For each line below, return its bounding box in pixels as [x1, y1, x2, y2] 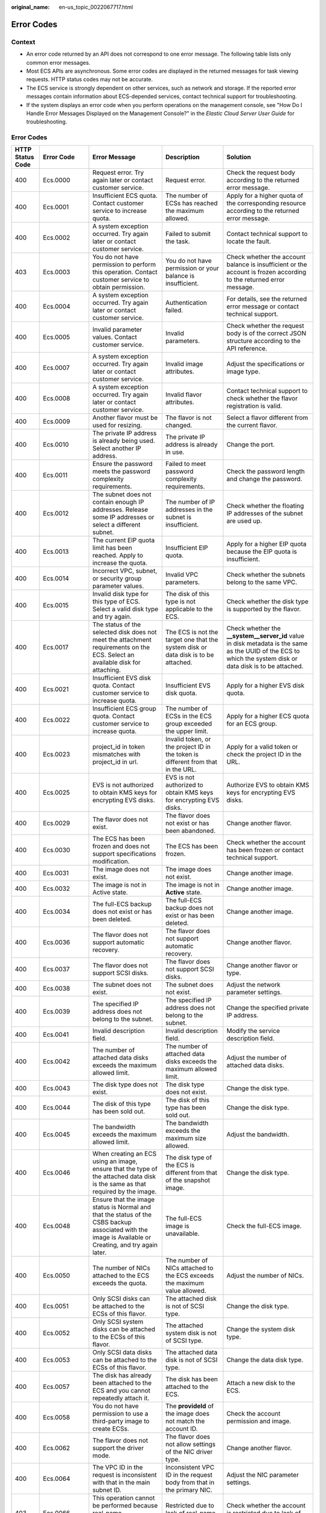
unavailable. [165, 1229, 200, 1238]
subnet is [165, 513, 192, 522]
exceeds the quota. [92, 1279, 147, 1287]
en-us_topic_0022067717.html [59, 4, 133, 10]
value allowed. [165, 1287, 206, 1295]
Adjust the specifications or [226, 360, 305, 369]
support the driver [92, 1444, 144, 1452]
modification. [92, 857, 130, 865]
